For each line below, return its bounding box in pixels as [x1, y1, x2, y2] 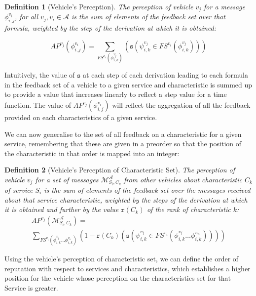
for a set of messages [35, 174, 99, 184]
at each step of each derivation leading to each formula [83, 70, 248, 80]
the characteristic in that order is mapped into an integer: [4, 148, 180, 158]
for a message [204, 1, 245, 11]
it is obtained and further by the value [4, 204, 119, 214]
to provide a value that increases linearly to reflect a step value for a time [4, 89, 227, 99]
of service [4, 185, 33, 195]
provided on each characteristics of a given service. [4, 112, 157, 122]
